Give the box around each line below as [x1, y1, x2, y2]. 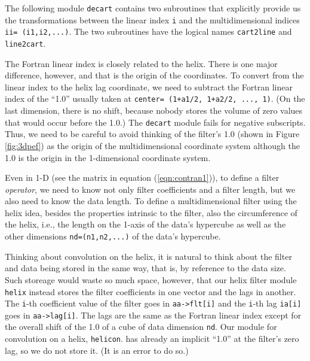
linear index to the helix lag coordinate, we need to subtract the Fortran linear [5, 80, 293, 93]
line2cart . [5, 37, 46, 49]
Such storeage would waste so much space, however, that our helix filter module [5, 273, 297, 286]
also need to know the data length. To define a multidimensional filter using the [5, 195, 297, 207]
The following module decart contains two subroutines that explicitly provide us [5, 2, 301, 14]
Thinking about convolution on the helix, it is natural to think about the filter [5, 250, 292, 262]
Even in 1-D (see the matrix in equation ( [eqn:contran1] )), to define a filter [5, 171, 280, 184]
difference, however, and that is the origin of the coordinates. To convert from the [5, 69, 304, 81]
